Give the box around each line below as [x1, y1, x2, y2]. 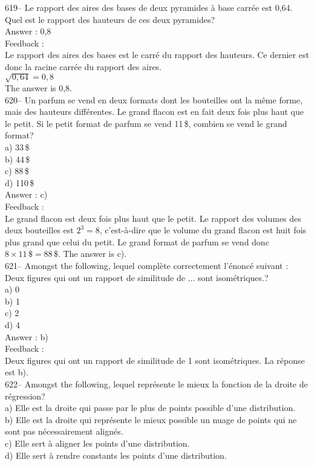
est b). [5, 366, 28, 378]
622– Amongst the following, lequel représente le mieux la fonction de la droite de [5, 377, 308, 390]
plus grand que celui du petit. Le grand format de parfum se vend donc [5, 235, 269, 248]
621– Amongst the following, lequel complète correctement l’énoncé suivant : [5, 259, 289, 272]
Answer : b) [5, 330, 48, 343]
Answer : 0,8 [5, 25, 51, 37]
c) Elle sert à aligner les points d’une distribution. [5, 436, 190, 449]
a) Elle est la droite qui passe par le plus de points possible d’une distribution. [5, 401, 296, 414]
